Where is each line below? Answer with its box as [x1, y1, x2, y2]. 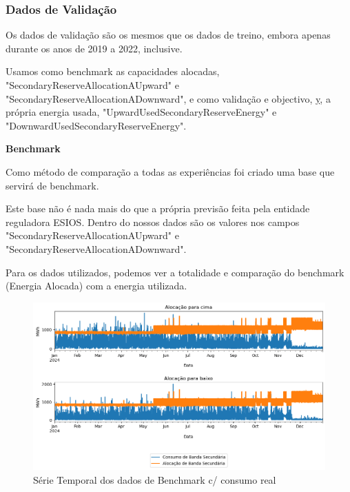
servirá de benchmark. [6, 178, 99, 192]
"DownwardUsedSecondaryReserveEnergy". [6, 118, 187, 132]
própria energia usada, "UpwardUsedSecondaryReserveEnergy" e [6, 105, 277, 119]
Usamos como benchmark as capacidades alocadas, [6, 64, 220, 79]
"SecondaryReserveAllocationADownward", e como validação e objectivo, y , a [6, 91, 331, 105]
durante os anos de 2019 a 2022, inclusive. [6, 41, 183, 55]
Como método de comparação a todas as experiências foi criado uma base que [6, 164, 335, 178]
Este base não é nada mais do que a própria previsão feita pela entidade [6, 201, 310, 216]
